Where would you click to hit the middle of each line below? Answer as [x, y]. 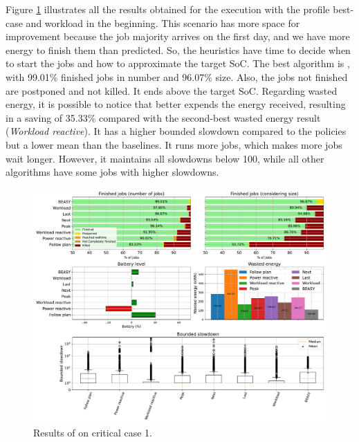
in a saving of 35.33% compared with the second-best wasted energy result [163, 117]
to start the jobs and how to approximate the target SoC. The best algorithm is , [178, 63]
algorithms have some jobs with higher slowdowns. [112, 172]
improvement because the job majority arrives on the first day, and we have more [178, 36]
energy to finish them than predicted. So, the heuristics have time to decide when [178, 49]
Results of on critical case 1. [93, 433]
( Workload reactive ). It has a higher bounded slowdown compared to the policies [176, 131]
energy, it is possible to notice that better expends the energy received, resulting [176, 104]
